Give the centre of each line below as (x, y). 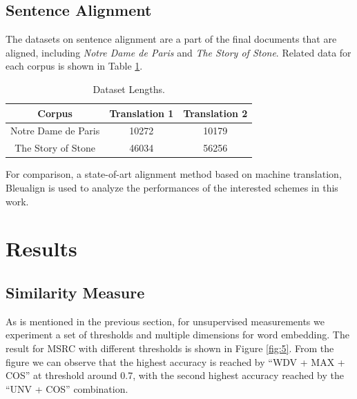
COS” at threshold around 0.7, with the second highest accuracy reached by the (175, 375)
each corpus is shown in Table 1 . (74, 66)
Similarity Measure (75, 292)
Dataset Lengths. (129, 89)
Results (41, 248)
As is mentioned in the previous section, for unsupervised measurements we (165, 321)
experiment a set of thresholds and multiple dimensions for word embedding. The (177, 335)
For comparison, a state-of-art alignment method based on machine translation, (174, 174)
